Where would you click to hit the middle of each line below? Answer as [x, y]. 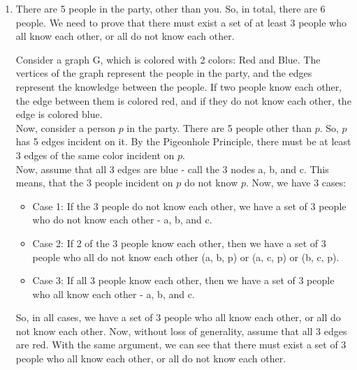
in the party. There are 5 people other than [219, 127]
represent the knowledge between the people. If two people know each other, [179, 86]
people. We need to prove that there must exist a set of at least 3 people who [181, 22]
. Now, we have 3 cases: [296, 183]
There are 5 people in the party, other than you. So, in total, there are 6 [170, 8]
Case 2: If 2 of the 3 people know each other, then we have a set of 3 [179, 243]
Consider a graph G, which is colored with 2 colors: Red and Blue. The [168, 59]
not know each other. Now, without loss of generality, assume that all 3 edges [181, 331]
